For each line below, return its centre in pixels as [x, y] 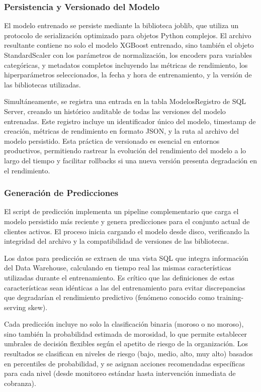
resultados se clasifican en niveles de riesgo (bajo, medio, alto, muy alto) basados [128, 354]
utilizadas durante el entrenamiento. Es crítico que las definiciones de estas [119, 277]
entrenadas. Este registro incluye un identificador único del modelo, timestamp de [130, 121]
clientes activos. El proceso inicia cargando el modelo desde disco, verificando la [127, 231]
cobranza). [20, 383]
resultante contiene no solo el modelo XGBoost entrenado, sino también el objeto [129, 45]
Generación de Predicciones [61, 193]
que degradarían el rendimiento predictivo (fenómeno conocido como [109, 297]
